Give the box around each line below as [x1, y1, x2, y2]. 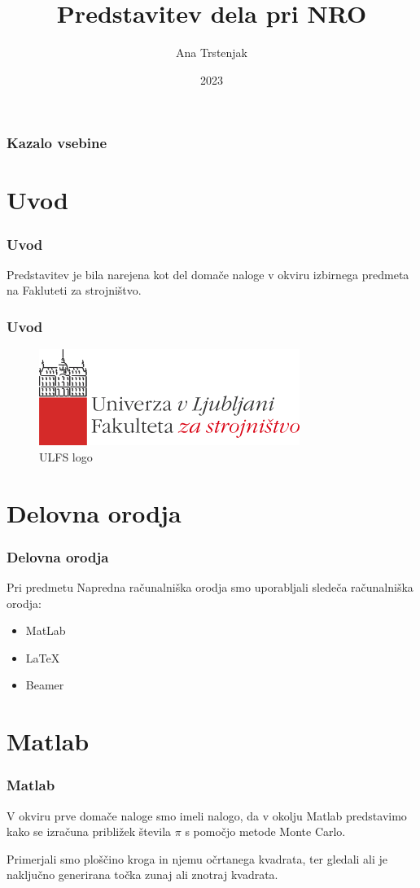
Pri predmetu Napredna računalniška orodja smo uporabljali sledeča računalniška [7, 579, 413, 596]
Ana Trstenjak [175, 44, 248, 61]
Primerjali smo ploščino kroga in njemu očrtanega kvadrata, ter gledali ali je [7, 850, 388, 867]
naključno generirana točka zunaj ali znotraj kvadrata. [7, 866, 278, 883]
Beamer [25, 676, 64, 693]
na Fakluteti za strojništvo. [7, 282, 142, 299]
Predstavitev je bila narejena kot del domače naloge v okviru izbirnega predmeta [7, 265, 409, 282]
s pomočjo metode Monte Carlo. [185, 823, 346, 840]
